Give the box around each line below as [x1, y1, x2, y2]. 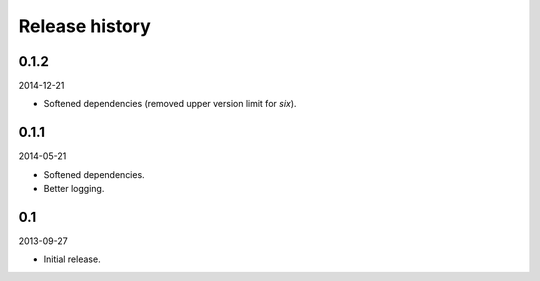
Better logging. [43, 183, 105, 195]
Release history [18, 15, 152, 37]
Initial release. [43, 253, 101, 265]
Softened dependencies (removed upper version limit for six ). [43, 98, 297, 110]
